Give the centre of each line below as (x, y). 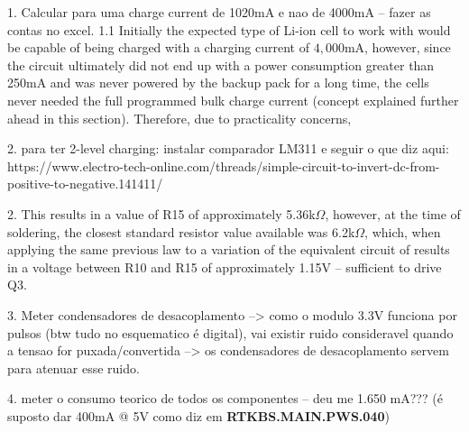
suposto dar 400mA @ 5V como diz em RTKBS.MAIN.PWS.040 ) (198, 415)
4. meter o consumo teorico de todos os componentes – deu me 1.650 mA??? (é (225, 398)
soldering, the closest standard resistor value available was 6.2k (181, 231)
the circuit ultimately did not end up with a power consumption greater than (221, 64)
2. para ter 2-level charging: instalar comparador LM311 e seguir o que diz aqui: (228, 148)
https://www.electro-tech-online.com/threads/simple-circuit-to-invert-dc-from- (224, 165)
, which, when (403, 231)
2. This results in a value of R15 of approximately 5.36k (161, 213)
